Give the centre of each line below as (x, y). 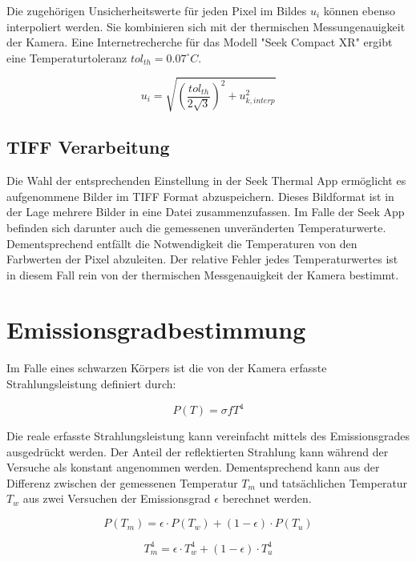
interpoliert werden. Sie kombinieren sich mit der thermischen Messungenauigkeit (206, 26)
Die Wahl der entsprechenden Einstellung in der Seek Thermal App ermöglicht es (206, 181)
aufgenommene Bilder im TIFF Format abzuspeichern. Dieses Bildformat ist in (200, 196)
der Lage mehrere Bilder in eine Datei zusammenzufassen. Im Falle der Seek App (206, 212)
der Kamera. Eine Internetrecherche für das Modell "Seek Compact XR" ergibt (200, 42)
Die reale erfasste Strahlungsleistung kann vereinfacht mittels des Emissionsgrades (208, 436)
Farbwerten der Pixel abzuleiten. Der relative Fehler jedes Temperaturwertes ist (202, 259)
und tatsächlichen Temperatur (333, 482)
